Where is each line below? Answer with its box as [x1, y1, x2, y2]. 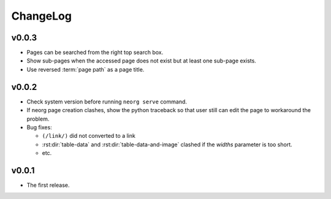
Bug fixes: [26, 123, 52, 131]
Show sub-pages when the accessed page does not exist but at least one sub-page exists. [26, 57, 257, 64]
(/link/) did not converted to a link [42, 132, 136, 140]
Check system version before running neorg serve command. [26, 98, 187, 105]
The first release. [26, 181, 70, 189]
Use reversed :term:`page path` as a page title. [26, 66, 145, 73]
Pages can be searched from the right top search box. [26, 49, 164, 56]
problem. [26, 115, 50, 122]
